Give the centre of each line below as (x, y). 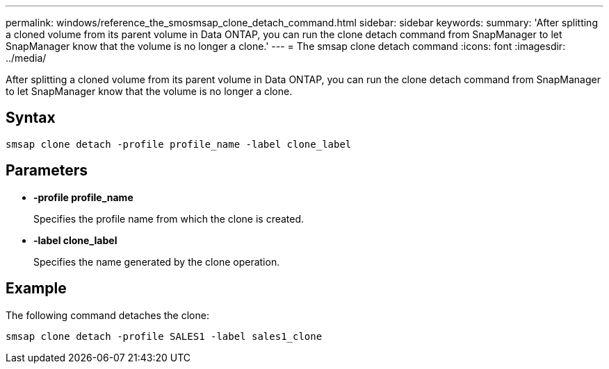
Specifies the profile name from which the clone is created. (169, 218)
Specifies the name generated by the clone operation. (157, 261)
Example (36, 289)
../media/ (26, 58)
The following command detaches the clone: (107, 315)
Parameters (47, 171)
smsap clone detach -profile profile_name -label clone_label (179, 144)
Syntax (31, 118)
